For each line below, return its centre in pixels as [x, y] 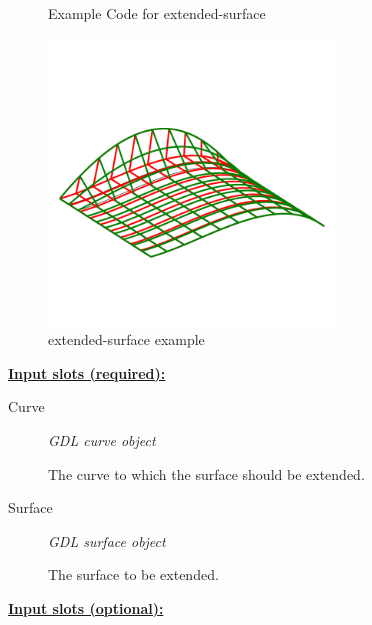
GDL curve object [102, 439]
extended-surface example [126, 339]
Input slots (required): [87, 372]
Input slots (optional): [86, 607]
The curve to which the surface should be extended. [206, 473]
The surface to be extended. [133, 574]
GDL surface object [107, 540]
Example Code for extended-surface [157, 13]
